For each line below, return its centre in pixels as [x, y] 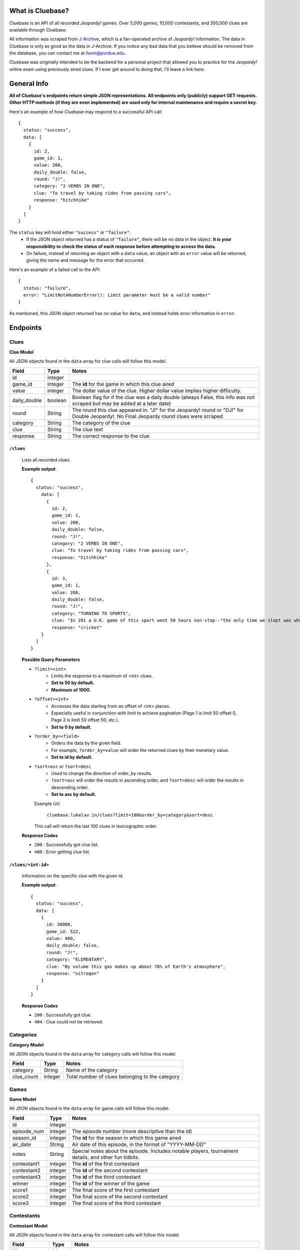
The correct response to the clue [110, 436]
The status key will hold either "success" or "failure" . [70, 232]
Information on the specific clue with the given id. [73, 875]
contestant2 [26, 1170]
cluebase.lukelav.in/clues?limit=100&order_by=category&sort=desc [130, 815]
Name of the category [92, 1070]
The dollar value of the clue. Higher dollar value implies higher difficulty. [157, 390]
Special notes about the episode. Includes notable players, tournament [155, 1151]
